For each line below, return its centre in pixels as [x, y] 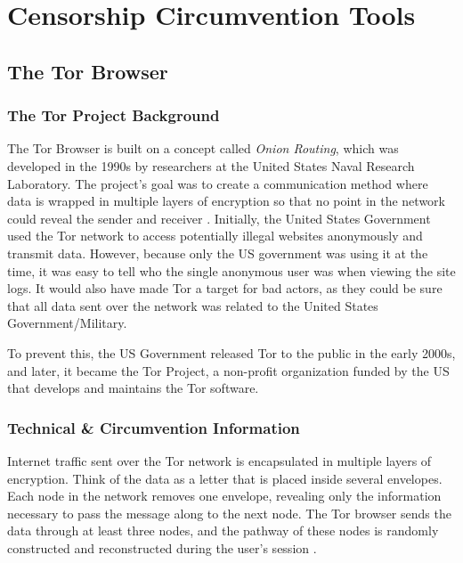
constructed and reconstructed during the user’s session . [162, 547]
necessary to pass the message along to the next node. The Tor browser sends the [229, 513]
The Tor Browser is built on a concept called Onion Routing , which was [203, 148]
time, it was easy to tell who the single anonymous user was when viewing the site [231, 270]
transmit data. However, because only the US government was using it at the [218, 253]
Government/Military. [67, 323]
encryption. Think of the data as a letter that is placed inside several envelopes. [225, 478]
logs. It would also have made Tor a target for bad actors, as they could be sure [225, 288]
